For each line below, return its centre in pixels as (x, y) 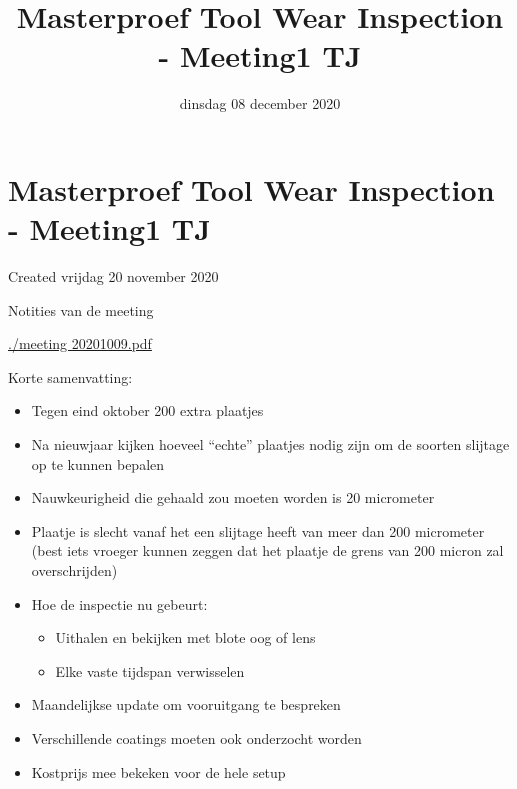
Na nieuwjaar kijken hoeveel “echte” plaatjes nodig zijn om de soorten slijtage (270, 444)
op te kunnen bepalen (98, 463)
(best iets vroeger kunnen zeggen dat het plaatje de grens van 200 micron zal (267, 550)
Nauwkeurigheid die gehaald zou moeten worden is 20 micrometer (233, 497)
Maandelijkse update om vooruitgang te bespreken (186, 704)
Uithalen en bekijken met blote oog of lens (185, 637)
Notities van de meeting (81, 309)
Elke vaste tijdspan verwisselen (150, 670)
